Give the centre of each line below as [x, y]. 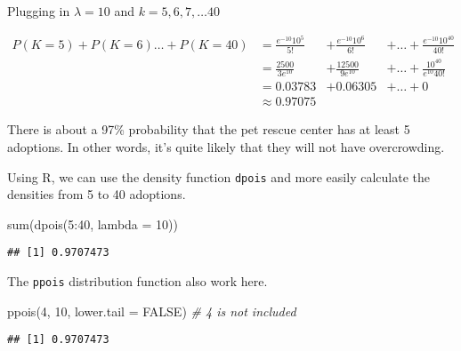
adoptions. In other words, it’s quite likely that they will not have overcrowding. [226, 146]
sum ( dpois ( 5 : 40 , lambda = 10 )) [93, 223]
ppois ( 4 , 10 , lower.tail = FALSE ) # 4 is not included [152, 311]
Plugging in [39, 11]
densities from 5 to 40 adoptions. [97, 194]
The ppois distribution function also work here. [137, 281]
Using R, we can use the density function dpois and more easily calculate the [218, 176]
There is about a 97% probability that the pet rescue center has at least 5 [209, 129]
